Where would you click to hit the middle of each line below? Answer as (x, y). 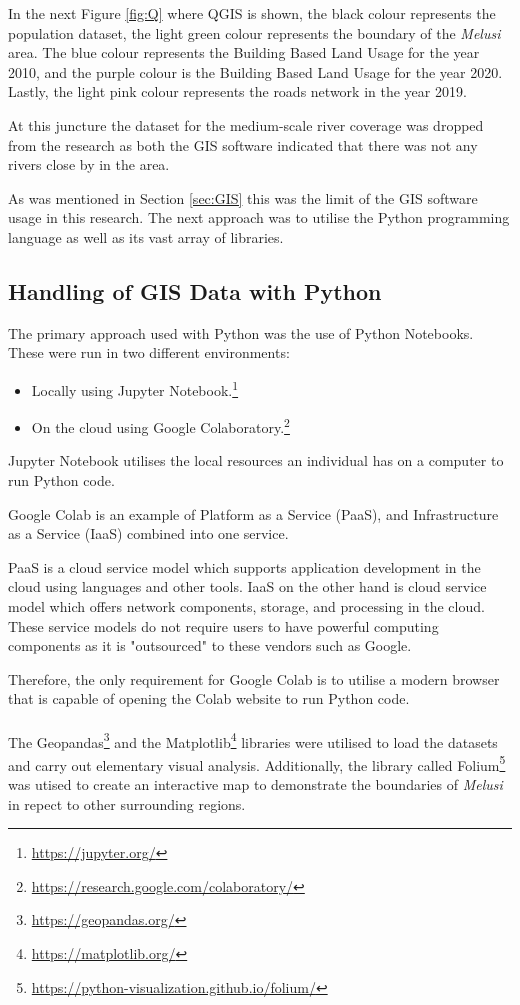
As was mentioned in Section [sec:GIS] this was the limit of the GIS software (243, 197)
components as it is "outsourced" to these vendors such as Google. (210, 645)
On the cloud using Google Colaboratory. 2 (160, 425)
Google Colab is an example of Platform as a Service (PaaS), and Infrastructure (253, 513)
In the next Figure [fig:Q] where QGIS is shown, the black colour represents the (252, 13)
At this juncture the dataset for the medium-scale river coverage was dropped (246, 124)
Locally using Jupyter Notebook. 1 (135, 388)
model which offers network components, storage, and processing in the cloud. (246, 605)
